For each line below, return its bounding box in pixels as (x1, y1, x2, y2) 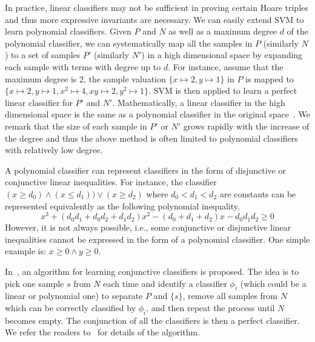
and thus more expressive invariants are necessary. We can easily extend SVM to (5, 13, 304, 25)
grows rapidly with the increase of (183, 119, 310, 132)
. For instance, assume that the (168, 60, 283, 73)
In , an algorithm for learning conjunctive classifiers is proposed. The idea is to (5, 265, 299, 277)
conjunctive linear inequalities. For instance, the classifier (5, 176, 217, 188)
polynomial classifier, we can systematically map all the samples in (5, 36, 253, 49)
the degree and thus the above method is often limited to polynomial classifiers (5, 131, 298, 144)
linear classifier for (5, 96, 73, 108)
